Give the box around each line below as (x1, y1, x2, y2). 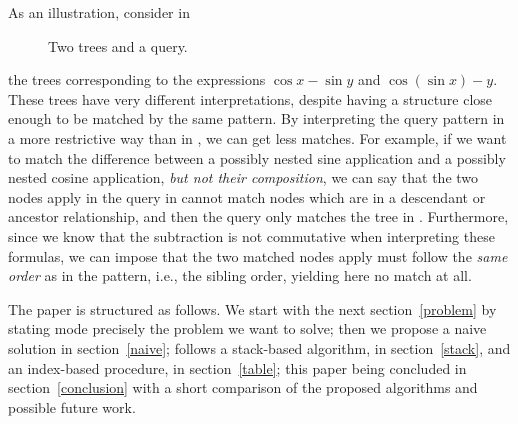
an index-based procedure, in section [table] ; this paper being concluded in (8, 357, 467, 378)
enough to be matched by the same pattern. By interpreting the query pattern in (8, 108, 505, 129)
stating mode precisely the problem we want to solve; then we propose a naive (8, 318, 487, 339)
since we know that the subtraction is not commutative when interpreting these (8, 225, 495, 246)
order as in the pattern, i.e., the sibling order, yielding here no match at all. (8, 265, 472, 286)
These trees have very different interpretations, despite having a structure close (8, 88, 493, 109)
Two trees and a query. (48, 35, 188, 56)
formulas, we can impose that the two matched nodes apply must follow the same (8, 245, 508, 266)
